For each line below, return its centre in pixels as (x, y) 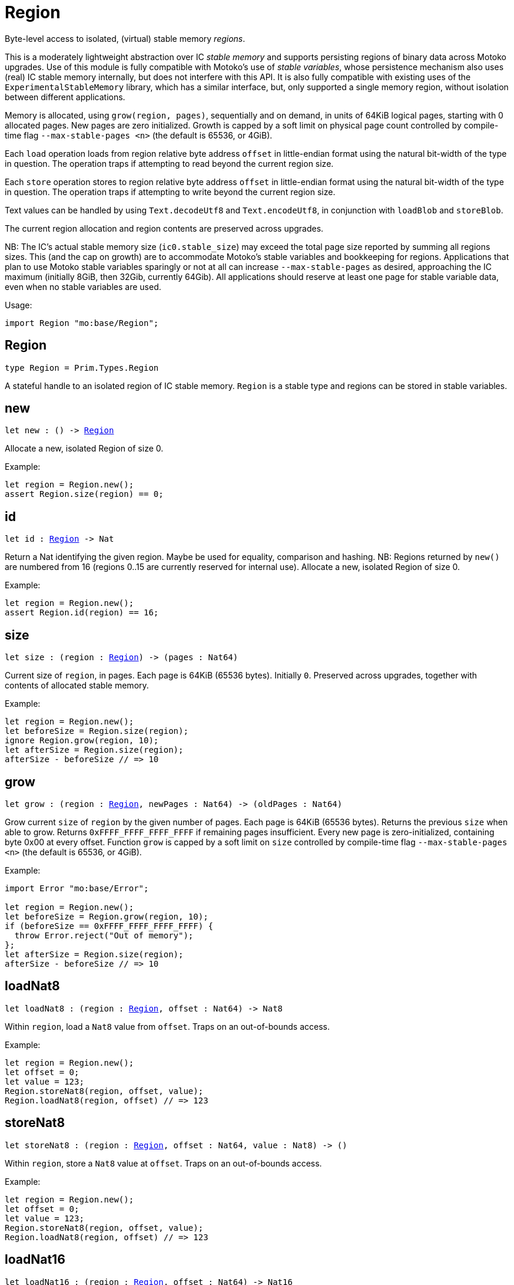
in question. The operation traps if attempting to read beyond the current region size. (169, 163)
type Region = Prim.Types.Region (82, 368)
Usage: (19, 305)
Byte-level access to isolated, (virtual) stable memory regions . (125, 38)
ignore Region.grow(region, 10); (82, 741)
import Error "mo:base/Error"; (77, 888)
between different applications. (65, 97)
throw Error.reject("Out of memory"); (104, 935)
